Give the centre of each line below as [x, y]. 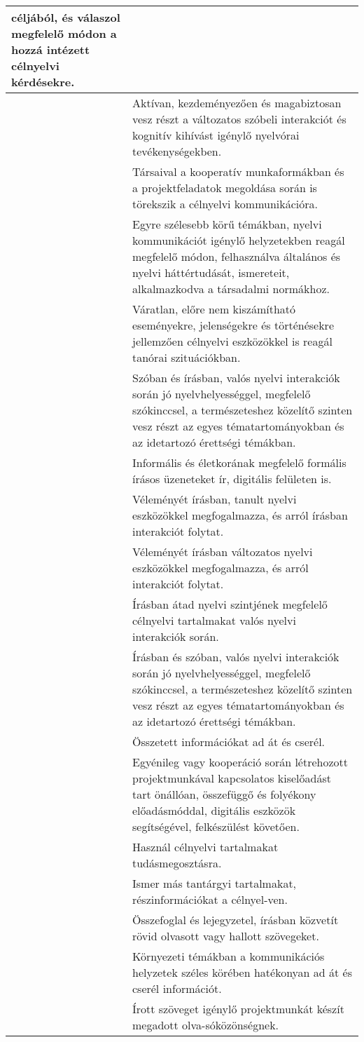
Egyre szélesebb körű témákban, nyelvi [227, 224]
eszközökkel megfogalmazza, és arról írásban [240, 515]
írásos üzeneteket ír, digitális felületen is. [232, 479]
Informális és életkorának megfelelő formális [239, 462]
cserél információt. [177, 988]
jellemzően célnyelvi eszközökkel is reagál [232, 341]
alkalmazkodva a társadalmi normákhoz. [231, 289]
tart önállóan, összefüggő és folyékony [224, 794]
